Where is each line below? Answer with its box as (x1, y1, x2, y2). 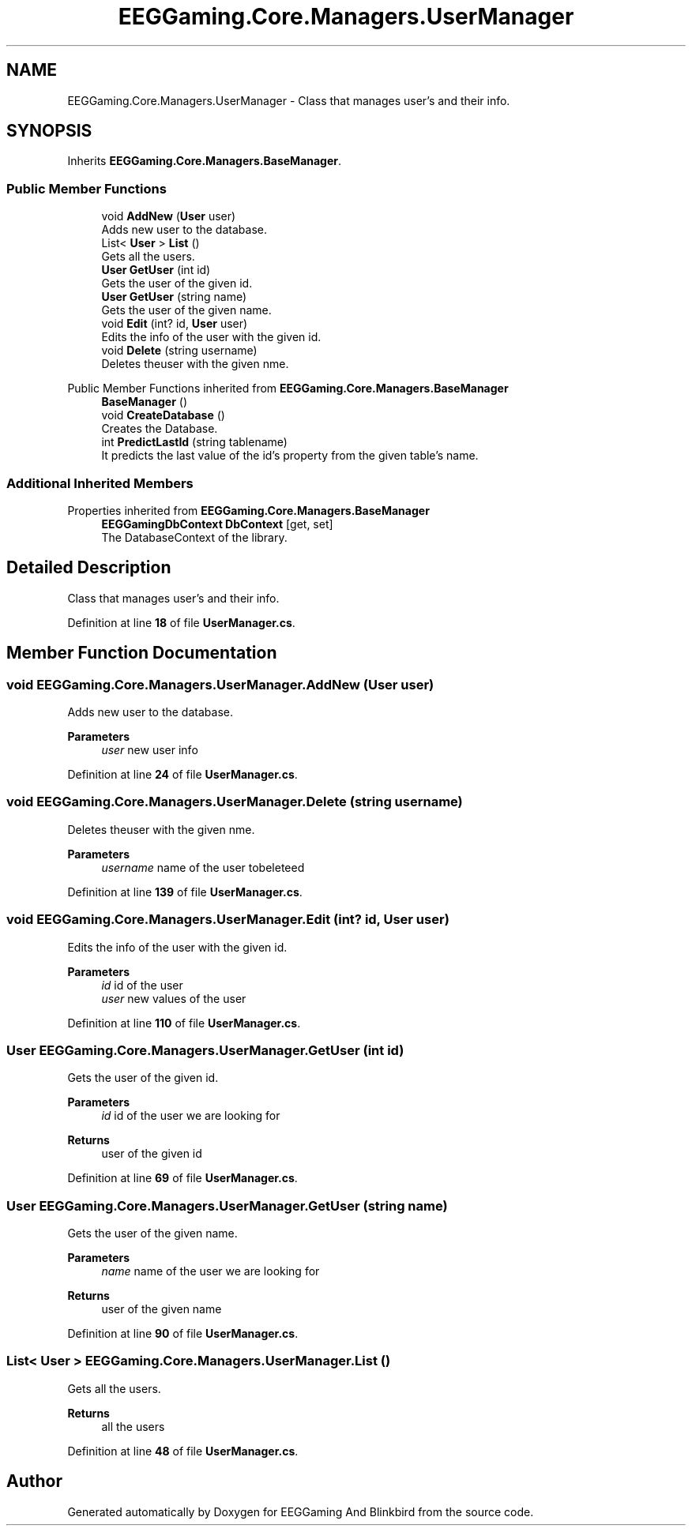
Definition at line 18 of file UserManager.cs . (67, 615, 295, 629)
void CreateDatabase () (101, 408, 225, 422)
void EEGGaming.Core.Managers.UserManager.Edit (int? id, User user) (6, 911, 449, 928)
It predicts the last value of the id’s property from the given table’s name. (101, 449, 479, 463)
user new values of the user (101, 991, 246, 1005)
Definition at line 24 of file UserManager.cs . (67, 768, 298, 781)
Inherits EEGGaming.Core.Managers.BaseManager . (67, 154, 342, 168)
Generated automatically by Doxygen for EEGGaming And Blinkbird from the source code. (67, 1504, 534, 1519)
